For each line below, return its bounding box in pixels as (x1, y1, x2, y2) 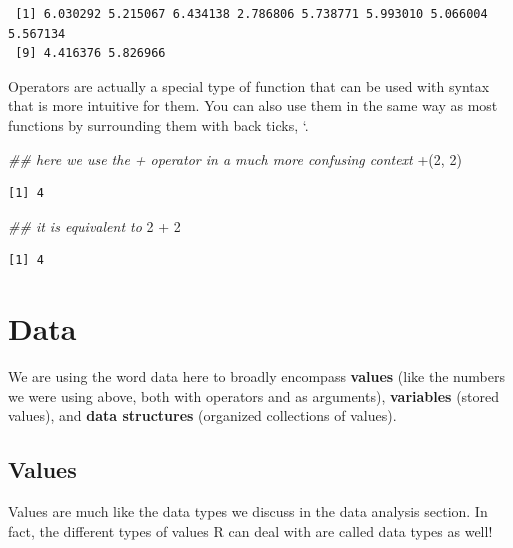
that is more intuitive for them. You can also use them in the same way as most (8, 95, 498, 116)
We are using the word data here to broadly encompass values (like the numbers (8, 366, 505, 387)
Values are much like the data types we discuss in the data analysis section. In (8, 501, 488, 522)
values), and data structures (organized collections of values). (8, 405, 397, 426)
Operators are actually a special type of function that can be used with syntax (8, 75, 490, 96)
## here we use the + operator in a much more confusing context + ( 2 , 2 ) (8, 148, 462, 169)
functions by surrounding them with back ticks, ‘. (8, 114, 309, 135)
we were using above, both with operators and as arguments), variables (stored (8, 385, 500, 406)
